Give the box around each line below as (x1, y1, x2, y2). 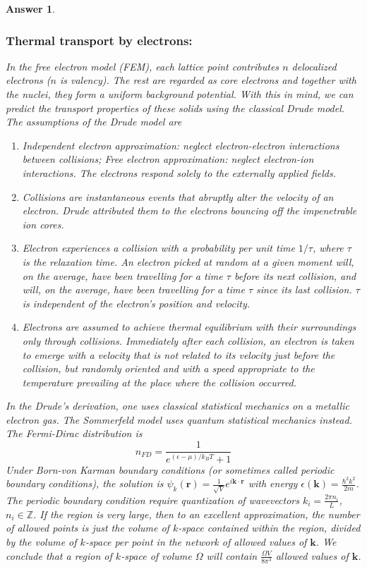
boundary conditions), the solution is (6, 476, 164, 491)
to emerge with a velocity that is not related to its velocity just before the (22, 347, 335, 362)
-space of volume (121, 548, 192, 563)
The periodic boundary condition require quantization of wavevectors (6, 492, 299, 507)
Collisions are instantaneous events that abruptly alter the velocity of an (22, 189, 334, 204)
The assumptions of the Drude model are (6, 114, 182, 129)
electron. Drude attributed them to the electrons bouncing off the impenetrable (22, 203, 357, 218)
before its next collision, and (234, 268, 356, 283)
